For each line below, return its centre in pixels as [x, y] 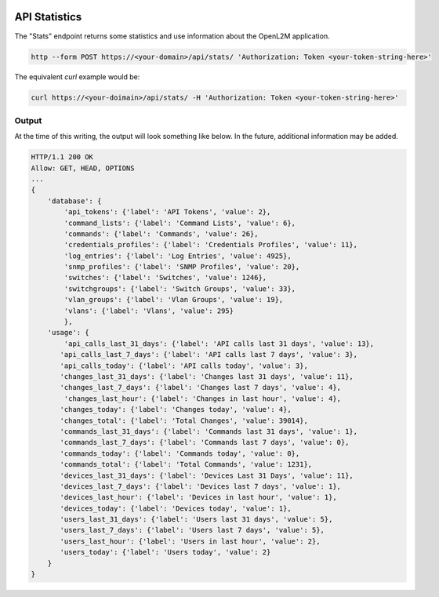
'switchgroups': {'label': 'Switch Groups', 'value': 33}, [180, 289]
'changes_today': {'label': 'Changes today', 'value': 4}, [176, 410]
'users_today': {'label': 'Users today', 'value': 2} [165, 552]
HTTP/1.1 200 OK [62, 157]
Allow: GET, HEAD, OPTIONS [83, 168]
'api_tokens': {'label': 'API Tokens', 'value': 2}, [167, 212]
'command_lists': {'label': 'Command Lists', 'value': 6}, [180, 223]
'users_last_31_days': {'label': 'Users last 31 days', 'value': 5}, [196, 519]
